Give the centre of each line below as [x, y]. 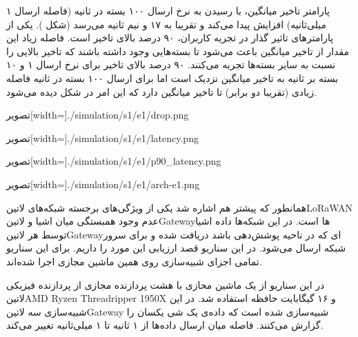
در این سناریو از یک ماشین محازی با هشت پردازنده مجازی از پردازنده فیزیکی [166, 284]
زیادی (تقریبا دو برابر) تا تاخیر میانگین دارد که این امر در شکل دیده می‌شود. [161, 91]
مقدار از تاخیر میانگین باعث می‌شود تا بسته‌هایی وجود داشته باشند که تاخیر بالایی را [178, 51]
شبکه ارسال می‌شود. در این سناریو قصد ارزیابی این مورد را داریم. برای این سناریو [176, 248]
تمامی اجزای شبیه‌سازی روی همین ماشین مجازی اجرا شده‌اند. [134, 261]
